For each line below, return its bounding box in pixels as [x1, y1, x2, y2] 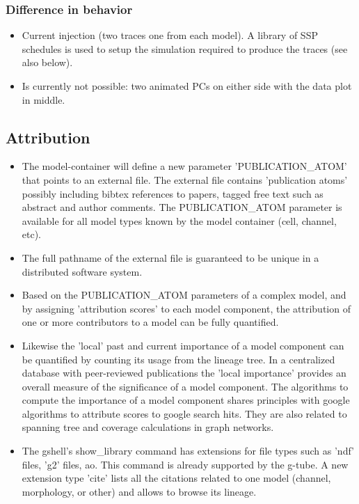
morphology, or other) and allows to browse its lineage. [22, 484, 257, 498]
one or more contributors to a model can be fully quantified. [22, 315, 279, 329]
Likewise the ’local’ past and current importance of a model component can [22, 338, 344, 352]
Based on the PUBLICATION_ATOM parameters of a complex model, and [22, 288, 346, 302]
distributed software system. [22, 264, 143, 278]
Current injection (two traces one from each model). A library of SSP [22, 28, 318, 42]
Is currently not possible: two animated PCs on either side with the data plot [22, 79, 352, 93]
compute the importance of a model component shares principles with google [22, 393, 350, 407]
